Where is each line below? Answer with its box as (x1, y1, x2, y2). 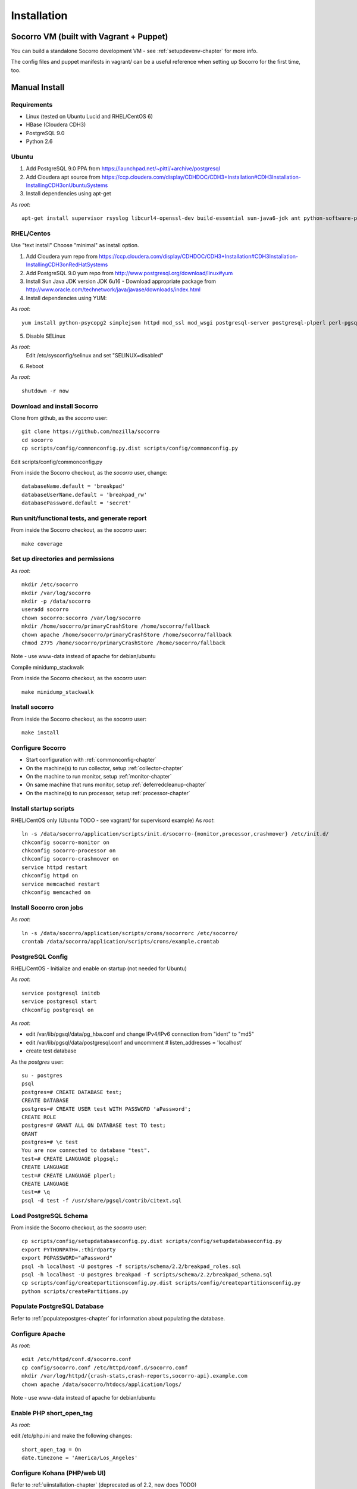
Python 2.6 (26, 138, 53, 145)
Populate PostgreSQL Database (11, 1302, 104, 1310)
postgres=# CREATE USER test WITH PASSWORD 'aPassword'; (21, 1105, 192, 1112)
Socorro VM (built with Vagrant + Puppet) (11, 32, 168, 42)
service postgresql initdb (21, 989, 101, 996)
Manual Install (11, 82, 65, 92)
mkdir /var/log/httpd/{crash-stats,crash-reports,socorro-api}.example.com (21, 1373, 248, 1379)
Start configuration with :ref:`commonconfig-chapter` (26, 756, 157, 764)
